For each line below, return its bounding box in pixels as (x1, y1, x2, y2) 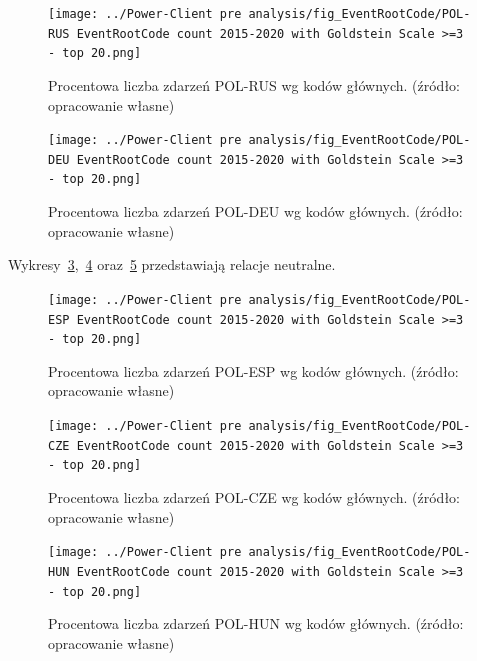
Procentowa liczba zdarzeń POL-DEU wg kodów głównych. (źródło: (48, 201, 463, 222)
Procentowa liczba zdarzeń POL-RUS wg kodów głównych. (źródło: (48, 74, 461, 95)
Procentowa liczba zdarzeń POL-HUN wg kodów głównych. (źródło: (48, 613, 464, 634)
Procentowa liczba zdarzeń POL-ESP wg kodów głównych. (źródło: (48, 360, 459, 381)
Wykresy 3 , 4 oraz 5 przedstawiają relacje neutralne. (8, 254, 336, 275)
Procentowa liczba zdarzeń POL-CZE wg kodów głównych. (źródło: (48, 487, 461, 508)
